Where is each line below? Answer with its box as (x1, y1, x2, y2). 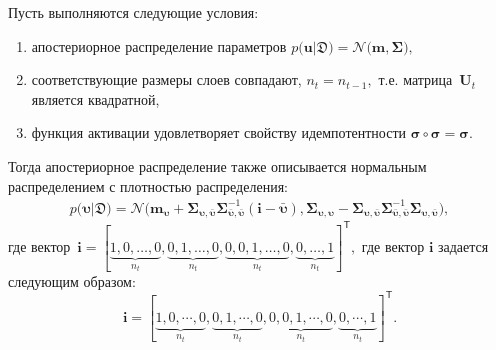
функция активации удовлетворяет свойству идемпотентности (31, 122, 407, 143)
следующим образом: (8, 270, 136, 291)
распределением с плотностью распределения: (8, 175, 288, 196)
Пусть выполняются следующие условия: (8, 2, 259, 22)
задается (438, 235, 489, 256)
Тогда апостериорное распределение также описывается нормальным (8, 155, 427, 176)
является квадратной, (31, 88, 160, 109)
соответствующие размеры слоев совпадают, (31, 69, 302, 90)
